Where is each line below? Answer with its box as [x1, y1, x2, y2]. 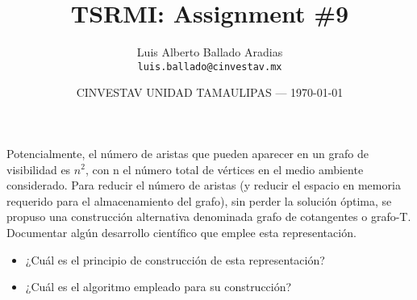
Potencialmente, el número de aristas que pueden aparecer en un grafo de [6, 144, 369, 161]
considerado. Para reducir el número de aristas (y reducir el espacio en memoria [6, 177, 401, 194]
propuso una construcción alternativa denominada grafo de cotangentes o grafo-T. [6, 208, 411, 225]
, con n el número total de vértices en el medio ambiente [85, 160, 364, 177]
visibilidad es [6, 160, 71, 177]
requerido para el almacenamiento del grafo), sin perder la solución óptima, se [6, 192, 392, 209]
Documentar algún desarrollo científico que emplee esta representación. [6, 223, 357, 240]
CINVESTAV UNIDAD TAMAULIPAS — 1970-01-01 [76, 84, 344, 101]
